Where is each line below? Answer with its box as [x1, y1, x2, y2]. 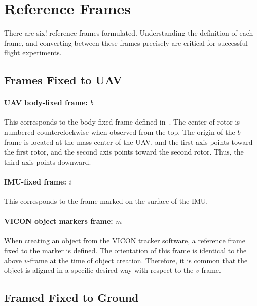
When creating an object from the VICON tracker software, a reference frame [4, 235, 245, 246]
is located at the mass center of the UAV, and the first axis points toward [24, 136, 253, 147]
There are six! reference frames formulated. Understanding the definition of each [4, 27, 253, 38]
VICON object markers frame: [4, 216, 113, 226]
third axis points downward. [4, 156, 91, 167]
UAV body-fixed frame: [4, 97, 88, 108]
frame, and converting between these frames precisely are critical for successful [4, 37, 248, 48]
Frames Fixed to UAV [4, 72, 122, 88]
